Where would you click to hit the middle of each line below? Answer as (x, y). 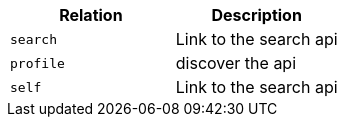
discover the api (236, 63)
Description (256, 15)
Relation (91, 15)
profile (37, 63)
